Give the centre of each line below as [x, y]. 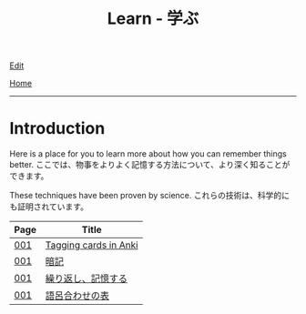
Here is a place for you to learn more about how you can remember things [148, 154]
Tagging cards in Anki [92, 245]
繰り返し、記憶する [87, 279]
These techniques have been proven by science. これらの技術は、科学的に [149, 196]
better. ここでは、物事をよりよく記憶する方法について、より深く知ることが [150, 165]
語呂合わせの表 [77, 296]
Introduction [57, 129]
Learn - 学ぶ [153, 19]
